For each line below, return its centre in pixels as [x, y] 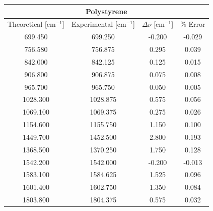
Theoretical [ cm [32, 24]
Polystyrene [106, 11]
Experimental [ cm [99, 24]
